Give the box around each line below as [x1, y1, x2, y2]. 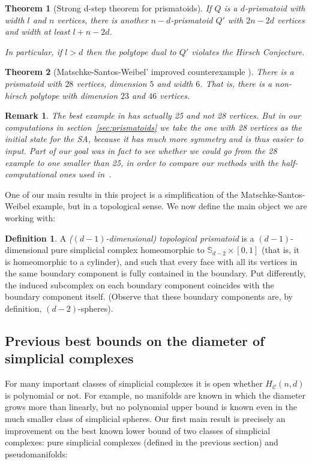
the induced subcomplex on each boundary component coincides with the [5, 278, 274, 291]
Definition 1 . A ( [5, 231, 73, 244]
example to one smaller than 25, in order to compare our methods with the [5, 156, 279, 168]
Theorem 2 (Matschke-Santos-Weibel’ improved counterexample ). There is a [5, 65, 294, 78]
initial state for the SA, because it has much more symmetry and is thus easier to [5, 132, 304, 145]
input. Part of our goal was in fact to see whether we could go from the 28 [5, 144, 277, 156]
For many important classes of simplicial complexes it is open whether [5, 377, 263, 390]
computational [5, 168, 56, 180]
